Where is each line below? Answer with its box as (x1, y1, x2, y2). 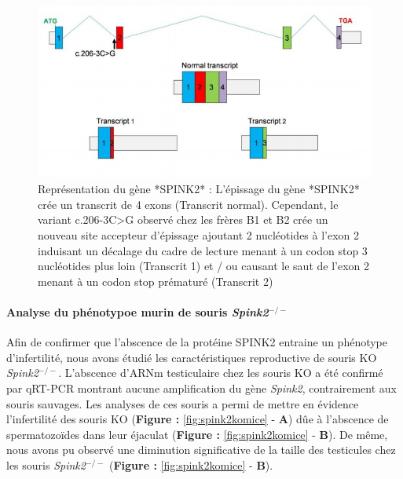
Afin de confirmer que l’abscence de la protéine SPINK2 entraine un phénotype (6, 334, 387, 350)
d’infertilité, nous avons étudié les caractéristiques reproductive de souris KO (6, 349, 377, 365)
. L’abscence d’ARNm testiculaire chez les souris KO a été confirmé (58, 364, 383, 381)
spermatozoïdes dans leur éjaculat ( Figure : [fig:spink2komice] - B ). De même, (6, 426, 388, 442)
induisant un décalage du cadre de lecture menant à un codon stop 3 (38, 242, 368, 258)
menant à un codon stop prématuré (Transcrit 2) (38, 272, 273, 289)
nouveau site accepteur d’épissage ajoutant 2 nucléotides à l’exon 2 (38, 227, 360, 243)
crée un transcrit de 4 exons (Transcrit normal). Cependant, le (38, 196, 339, 212)
